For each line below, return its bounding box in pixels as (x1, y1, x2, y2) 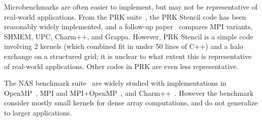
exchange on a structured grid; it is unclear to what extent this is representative (4, 50, 252, 61)
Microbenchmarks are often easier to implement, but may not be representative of (4, 2, 257, 12)
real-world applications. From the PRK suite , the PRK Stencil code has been (4, 11, 246, 22)
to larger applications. (4, 107, 72, 117)
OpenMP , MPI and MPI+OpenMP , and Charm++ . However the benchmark (4, 87, 254, 98)
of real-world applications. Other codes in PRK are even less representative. (4, 60, 238, 71)
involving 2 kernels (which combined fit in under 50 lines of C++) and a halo (4, 41, 243, 51)
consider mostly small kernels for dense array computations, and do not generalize (4, 97, 258, 108)
